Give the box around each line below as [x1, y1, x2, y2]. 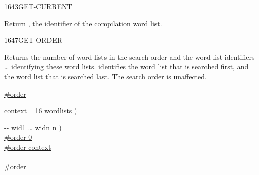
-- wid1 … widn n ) [4, 122, 62, 132]
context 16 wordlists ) [4, 105, 77, 116]
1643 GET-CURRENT [4, 1, 72, 11]
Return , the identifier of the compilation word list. [4, 18, 162, 28]
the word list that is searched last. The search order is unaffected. [4, 71, 207, 81]
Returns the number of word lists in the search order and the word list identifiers [4, 51, 255, 62]
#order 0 [4, 132, 32, 142]
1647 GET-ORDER [4, 35, 63, 45]
